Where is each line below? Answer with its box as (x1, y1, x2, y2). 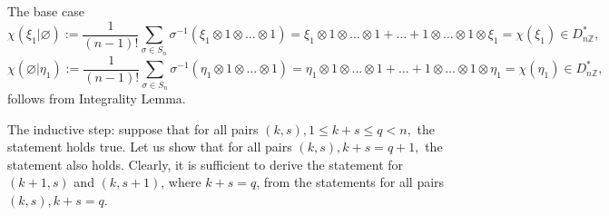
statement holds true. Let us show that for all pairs (7, 137, 292, 156)
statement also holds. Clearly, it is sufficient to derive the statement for (7, 154, 404, 173)
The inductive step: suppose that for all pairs (7, 119, 259, 138)
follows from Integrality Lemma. (7, 89, 186, 107)
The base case (7, 2, 84, 20)
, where (161, 172, 201, 191)
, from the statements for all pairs (256, 172, 445, 191)
